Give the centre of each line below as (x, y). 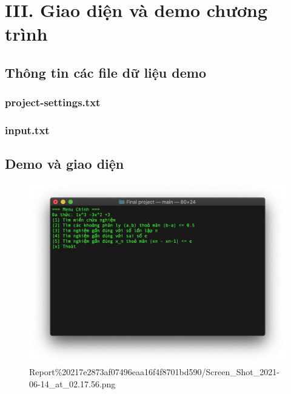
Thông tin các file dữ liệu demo (106, 72)
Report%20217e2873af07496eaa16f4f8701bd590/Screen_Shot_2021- (154, 372)
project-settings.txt (53, 102)
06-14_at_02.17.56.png (72, 383)
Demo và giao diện (65, 164)
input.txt (27, 130)
